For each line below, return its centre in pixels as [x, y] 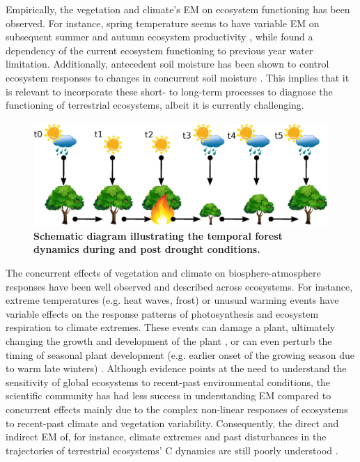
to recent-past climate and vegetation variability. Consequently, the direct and [172, 423]
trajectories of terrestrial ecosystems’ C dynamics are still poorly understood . [172, 450]
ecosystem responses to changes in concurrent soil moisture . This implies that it [178, 77]
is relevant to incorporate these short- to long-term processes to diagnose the [169, 91]
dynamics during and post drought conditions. [147, 249]
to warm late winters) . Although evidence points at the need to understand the [176, 368]
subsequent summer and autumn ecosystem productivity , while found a [159, 37]
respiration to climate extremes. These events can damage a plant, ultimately [171, 327]
